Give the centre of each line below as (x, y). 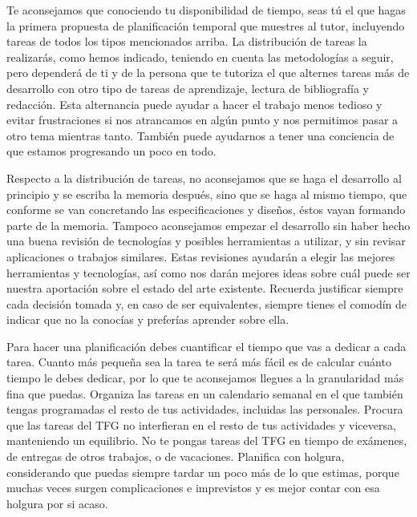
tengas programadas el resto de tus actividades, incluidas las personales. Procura (205, 409)
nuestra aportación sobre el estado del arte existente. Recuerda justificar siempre (205, 288)
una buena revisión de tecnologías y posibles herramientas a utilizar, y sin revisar (206, 241)
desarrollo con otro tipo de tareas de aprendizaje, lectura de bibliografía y (188, 88)
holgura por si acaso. (57, 503)
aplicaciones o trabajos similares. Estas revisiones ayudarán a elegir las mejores (201, 256)
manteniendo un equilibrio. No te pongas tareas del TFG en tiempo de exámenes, (207, 440)
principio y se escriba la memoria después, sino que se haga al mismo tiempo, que (207, 194)
